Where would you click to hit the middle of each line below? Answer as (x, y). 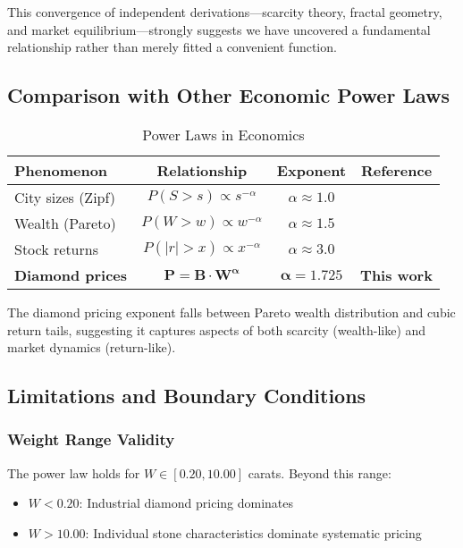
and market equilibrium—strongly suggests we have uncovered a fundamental (219, 29)
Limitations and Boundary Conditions (187, 396)
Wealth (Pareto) (65, 223)
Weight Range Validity (91, 439)
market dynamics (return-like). (92, 347)
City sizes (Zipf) (65, 197)
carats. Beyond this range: (320, 472)
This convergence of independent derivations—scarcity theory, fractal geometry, (225, 12)
